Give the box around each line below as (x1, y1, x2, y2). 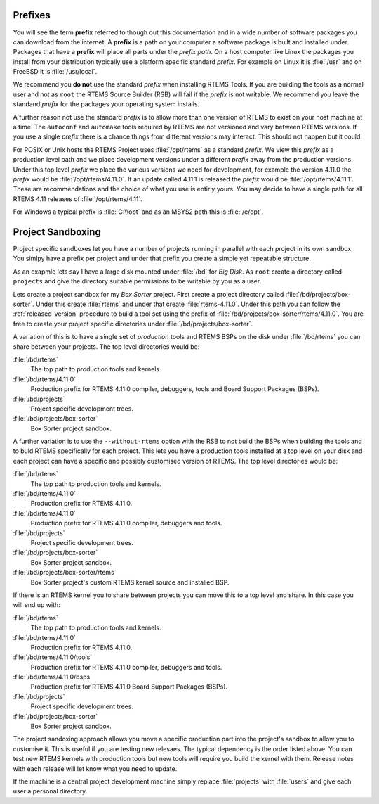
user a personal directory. (13, 787, 88, 796)
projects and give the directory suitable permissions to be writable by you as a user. (13, 277, 262, 286)
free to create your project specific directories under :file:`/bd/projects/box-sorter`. (13, 319, 253, 328)
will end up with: (13, 601, 61, 609)
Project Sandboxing (13, 226, 101, 238)
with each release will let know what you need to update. (13, 764, 178, 773)
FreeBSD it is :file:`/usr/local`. (13, 68, 98, 76)
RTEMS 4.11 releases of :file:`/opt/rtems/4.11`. (13, 194, 143, 203)
